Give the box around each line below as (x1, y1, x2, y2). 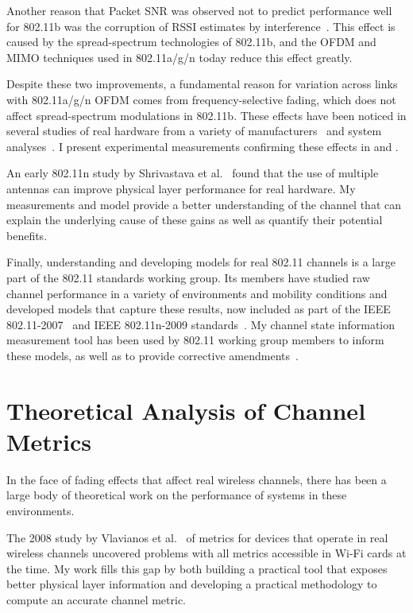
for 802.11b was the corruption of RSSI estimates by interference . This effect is (6, 17, 396, 34)
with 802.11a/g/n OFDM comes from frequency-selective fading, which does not (6, 91, 396, 107)
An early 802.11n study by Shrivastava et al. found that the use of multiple (6, 165, 379, 181)
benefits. (6, 227, 48, 243)
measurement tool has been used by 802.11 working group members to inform (6, 332, 384, 348)
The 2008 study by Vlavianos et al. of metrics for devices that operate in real (6, 529, 388, 545)
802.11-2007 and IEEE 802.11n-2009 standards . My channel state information (6, 316, 396, 332)
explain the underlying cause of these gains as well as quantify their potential (6, 211, 383, 228)
